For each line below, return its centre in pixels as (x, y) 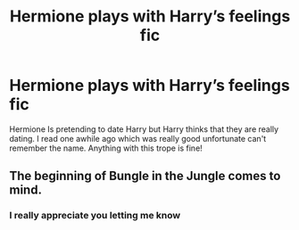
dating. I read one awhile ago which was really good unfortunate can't (138, 138)
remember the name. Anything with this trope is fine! (106, 148)
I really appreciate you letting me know (95, 216)
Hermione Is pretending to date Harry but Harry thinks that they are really (144, 129)
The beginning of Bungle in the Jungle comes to (145, 176)
